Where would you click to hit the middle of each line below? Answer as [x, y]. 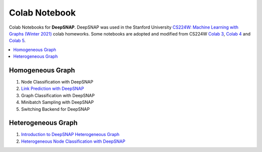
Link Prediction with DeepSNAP [53, 89]
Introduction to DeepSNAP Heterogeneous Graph [70, 135]
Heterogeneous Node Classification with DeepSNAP [73, 141]
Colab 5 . [17, 41]
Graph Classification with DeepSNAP [58, 95]
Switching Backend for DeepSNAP [55, 109]
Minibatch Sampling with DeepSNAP [57, 102]
